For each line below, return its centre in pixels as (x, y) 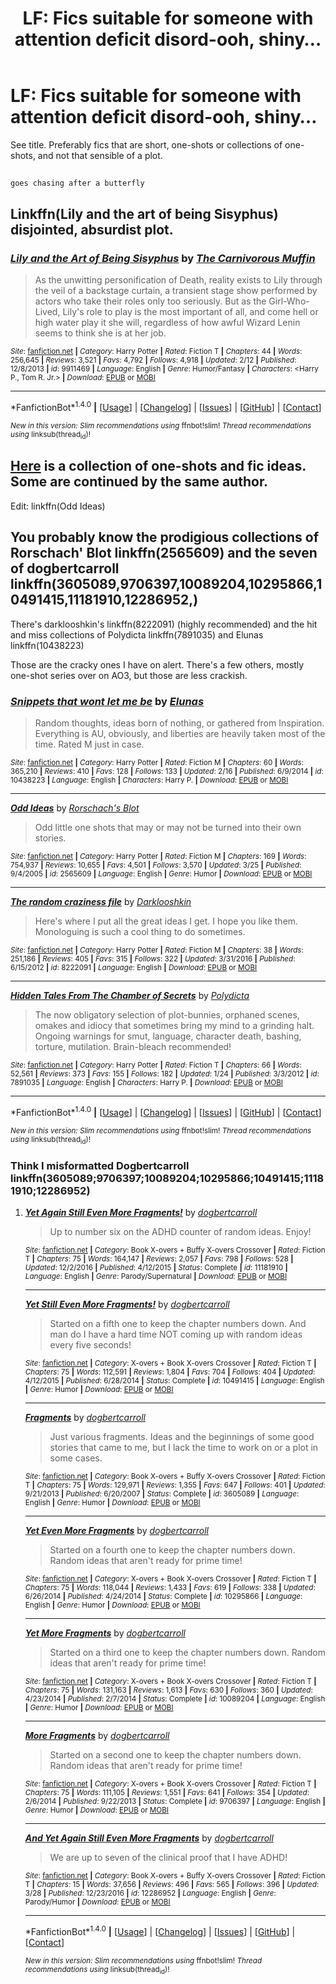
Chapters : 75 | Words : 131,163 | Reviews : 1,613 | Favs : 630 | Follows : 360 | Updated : (168, 1690)
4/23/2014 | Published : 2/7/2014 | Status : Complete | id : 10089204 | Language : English (175, 1699)
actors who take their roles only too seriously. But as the (150, 301)
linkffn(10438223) (47, 645)
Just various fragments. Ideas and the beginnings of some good (182, 1437)
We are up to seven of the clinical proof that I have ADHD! (168, 1858)
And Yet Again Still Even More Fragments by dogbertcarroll (149, 1838)
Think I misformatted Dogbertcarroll (100, 1165)
